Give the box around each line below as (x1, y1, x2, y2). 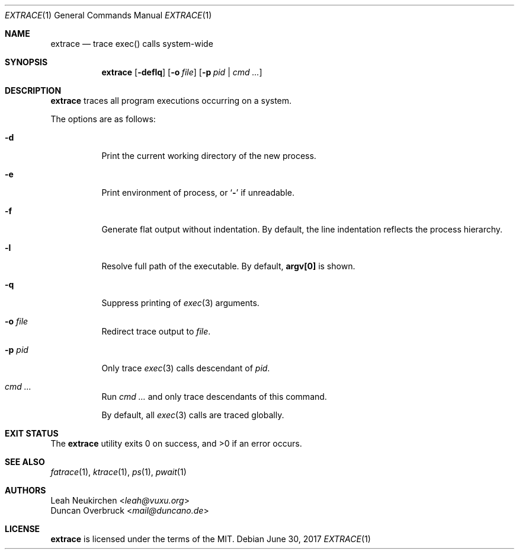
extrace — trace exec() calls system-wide (50, 39, 213, 49)
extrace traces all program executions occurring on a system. (50, 95, 292, 106)
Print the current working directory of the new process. (101, 151, 316, 161)
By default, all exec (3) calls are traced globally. (101, 410, 284, 420)
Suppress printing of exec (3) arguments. (101, 298, 259, 308)
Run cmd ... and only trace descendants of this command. (101, 391, 327, 402)
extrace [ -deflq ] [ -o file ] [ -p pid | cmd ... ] (101, 67, 262, 77)
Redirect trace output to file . (101, 326, 211, 336)
